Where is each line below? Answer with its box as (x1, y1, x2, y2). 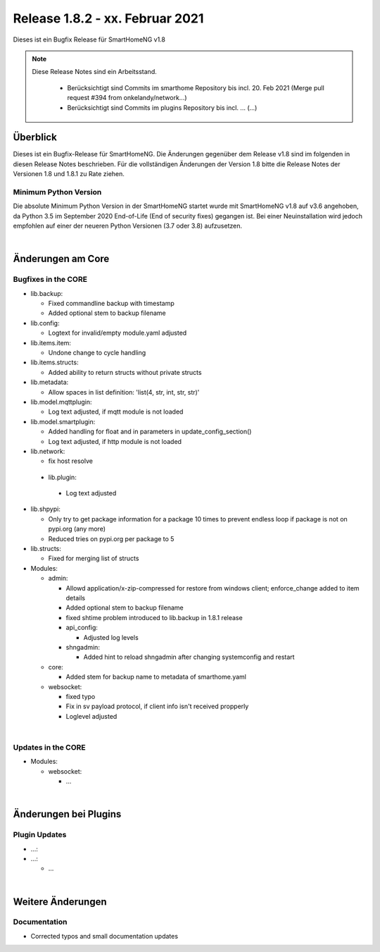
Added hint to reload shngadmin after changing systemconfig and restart (83, 653, 295, 662)
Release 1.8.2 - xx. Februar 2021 (13, 11, 204, 26)
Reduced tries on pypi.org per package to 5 (48, 534, 175, 543)
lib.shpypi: (30, 505, 61, 514)
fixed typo (65, 692, 96, 700)
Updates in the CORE (13, 742, 86, 752)
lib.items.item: (30, 338, 72, 347)
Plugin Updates (13, 830, 67, 840)
